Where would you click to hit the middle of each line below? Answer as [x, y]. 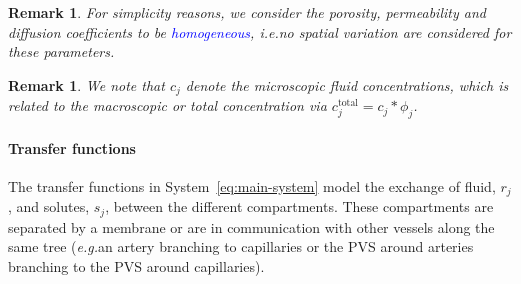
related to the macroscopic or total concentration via [167, 105]
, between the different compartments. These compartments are [299, 206]
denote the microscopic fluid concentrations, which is [347, 84]
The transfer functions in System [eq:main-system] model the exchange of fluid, [252, 185]
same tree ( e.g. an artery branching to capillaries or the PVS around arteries [241, 246]
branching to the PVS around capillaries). [136, 265]
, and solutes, [49, 206]
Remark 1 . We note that [86, 84]
